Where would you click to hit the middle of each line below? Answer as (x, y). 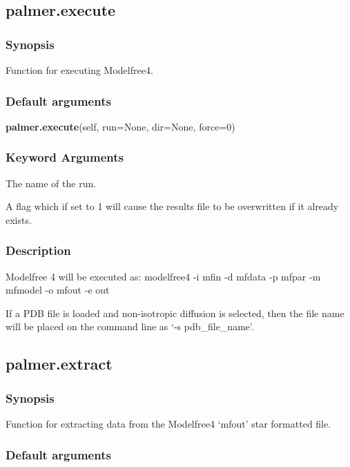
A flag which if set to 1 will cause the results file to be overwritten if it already (172, 206)
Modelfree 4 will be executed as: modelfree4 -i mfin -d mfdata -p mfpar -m (163, 276)
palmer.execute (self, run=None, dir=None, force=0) (120, 126)
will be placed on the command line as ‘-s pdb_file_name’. (130, 326)
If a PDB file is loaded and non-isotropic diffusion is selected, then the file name (175, 313)
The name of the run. (51, 183)
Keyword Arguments (65, 157)
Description (38, 250)
